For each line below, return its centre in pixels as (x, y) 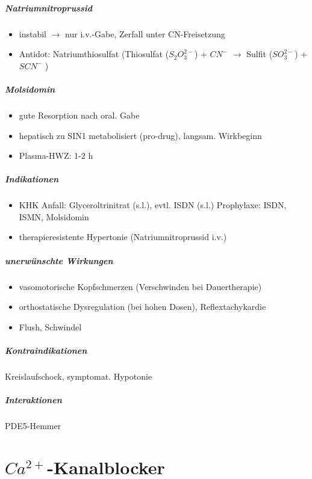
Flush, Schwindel (50, 326)
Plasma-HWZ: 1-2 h (56, 156)
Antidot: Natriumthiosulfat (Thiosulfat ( (94, 54)
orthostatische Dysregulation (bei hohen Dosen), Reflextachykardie (142, 307)
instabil (33, 33)
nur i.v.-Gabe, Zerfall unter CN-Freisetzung (145, 33)
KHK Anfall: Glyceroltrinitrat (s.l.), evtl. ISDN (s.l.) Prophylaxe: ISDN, (153, 205)
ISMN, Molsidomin (54, 216)
